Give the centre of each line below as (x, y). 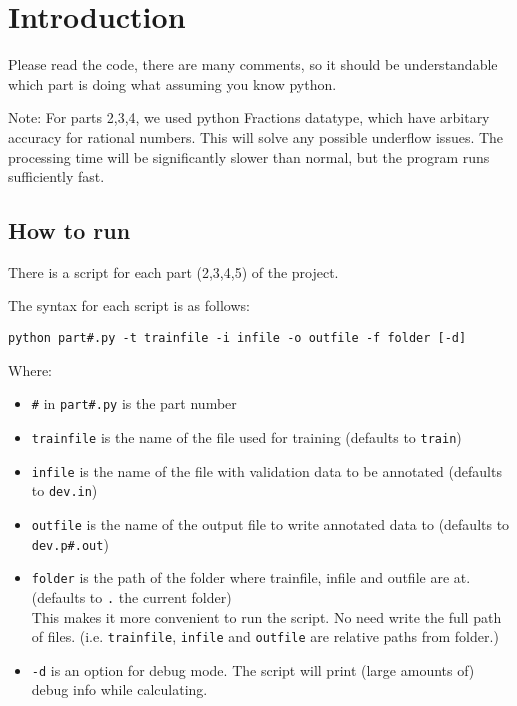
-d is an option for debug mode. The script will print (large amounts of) (253, 669)
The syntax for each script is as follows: (129, 305)
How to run (69, 230)
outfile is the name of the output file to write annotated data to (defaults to (270, 523)
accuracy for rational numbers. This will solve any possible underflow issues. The (256, 136)
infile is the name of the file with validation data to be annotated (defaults (266, 470)
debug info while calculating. (119, 689)
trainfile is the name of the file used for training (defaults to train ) (246, 436)
